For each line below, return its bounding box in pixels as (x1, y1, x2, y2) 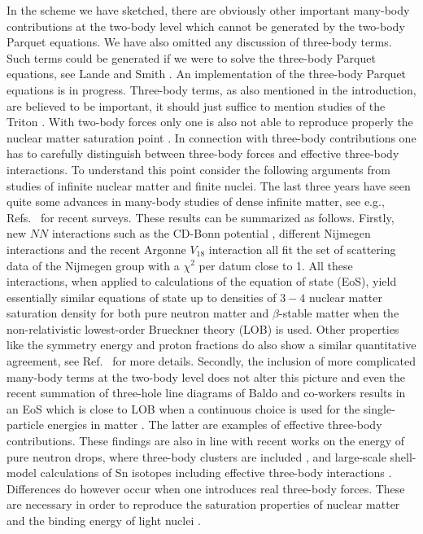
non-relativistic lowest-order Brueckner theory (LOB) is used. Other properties (7, 320, 399, 337)
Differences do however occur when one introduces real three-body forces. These (7, 479, 405, 497)
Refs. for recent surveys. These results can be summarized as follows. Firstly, (7, 208, 395, 225)
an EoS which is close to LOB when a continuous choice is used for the (7, 400, 360, 417)
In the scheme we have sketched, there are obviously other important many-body (7, 2, 410, 18)
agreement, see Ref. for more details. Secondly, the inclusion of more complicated (7, 352, 416, 370)
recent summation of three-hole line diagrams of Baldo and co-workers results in (7, 384, 406, 401)
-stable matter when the (279, 304, 399, 322)
